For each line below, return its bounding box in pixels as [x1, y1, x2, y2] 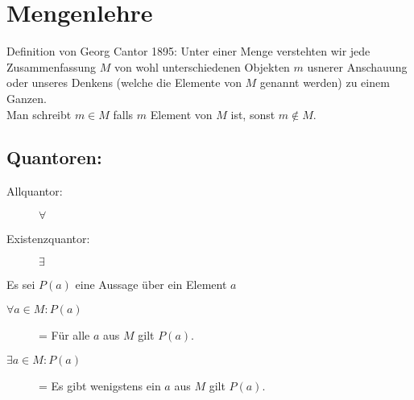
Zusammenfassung [6, 58, 97, 75]
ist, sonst [230, 105, 275, 122]
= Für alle [39, 327, 90, 344]
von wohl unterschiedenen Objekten [114, 58, 290, 75]
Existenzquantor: [6, 229, 90, 246]
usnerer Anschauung [307, 58, 408, 75]
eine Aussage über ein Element [75, 276, 227, 293]
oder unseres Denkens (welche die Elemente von [6, 74, 242, 91]
